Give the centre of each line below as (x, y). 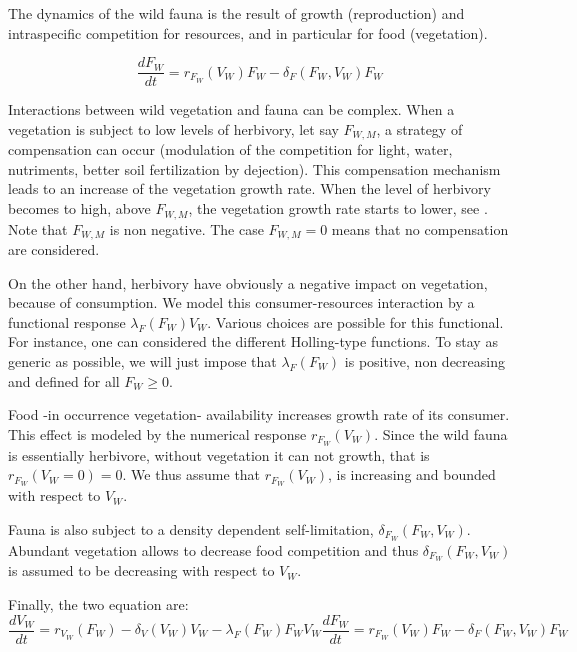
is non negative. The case (186, 228)
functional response (67, 321)
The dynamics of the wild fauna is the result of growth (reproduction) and (236, 13)
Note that (38, 228)
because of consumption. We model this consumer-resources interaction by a (241, 302)
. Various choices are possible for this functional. (355, 321)
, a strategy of (419, 128)
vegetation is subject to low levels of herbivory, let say (173, 128)
